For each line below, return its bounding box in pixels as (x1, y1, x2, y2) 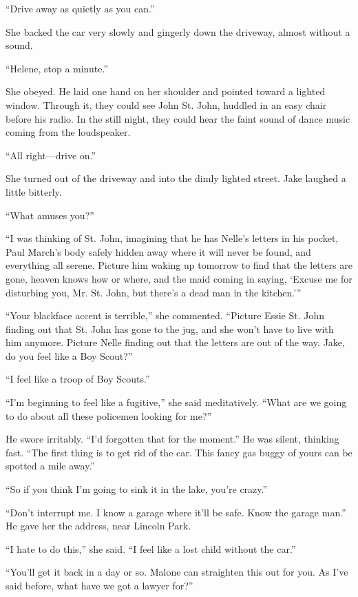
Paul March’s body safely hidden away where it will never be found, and (6, 244, 311, 259)
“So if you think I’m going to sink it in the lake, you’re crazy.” (6, 482, 268, 496)
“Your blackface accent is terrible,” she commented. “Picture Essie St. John (6, 308, 325, 323)
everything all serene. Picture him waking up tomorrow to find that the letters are (6, 258, 352, 272)
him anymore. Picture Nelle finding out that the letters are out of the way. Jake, (6, 335, 345, 350)
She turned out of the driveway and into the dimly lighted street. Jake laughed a (6, 171, 346, 185)
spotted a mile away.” (6, 458, 95, 473)
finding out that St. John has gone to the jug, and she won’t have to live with (6, 321, 334, 336)
